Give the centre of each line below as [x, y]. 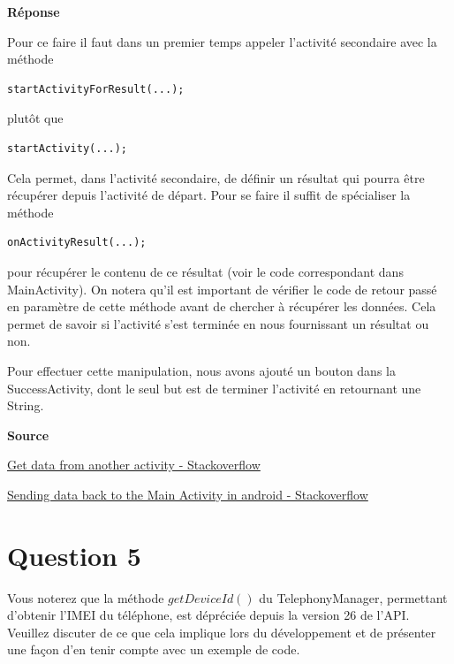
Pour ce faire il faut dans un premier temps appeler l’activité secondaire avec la [222, 41]
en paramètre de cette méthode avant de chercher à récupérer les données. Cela [222, 306]
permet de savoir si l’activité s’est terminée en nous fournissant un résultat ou [218, 323]
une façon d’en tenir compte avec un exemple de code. [154, 649]
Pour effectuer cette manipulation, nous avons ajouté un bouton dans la [201, 370]
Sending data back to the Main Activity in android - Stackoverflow [188, 494]
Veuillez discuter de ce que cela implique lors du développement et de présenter [222, 632]
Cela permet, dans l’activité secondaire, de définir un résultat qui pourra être [216, 177]
